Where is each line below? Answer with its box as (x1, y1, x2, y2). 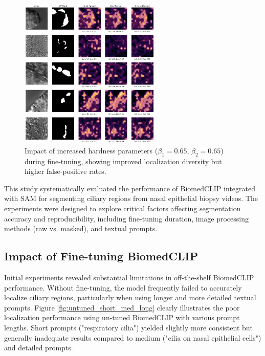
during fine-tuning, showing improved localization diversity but (25, 155, 222, 166)
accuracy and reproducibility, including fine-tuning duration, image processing (4, 213, 249, 224)
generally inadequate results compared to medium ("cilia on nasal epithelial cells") (4, 332, 261, 343)
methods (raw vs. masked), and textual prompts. (4, 223, 158, 234)
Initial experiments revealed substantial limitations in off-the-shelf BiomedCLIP (4, 272, 254, 283)
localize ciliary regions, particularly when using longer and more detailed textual (4, 292, 256, 303)
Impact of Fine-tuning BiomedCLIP (4, 248, 198, 264)
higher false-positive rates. (25, 166, 106, 176)
